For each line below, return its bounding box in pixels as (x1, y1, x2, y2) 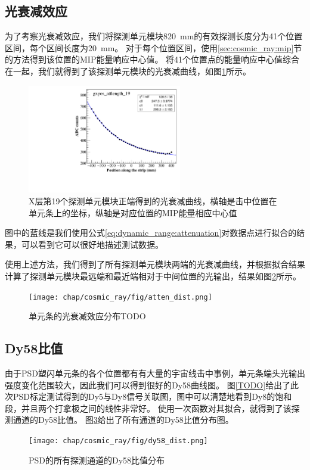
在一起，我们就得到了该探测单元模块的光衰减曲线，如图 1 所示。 (5, 64, 251, 77)
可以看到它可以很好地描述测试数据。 (21, 238, 163, 250)
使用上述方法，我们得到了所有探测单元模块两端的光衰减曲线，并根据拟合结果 (5, 258, 305, 270)
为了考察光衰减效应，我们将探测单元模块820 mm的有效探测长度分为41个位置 (5, 30, 303, 42)
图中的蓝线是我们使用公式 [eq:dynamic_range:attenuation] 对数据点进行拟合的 (5, 226, 297, 239)
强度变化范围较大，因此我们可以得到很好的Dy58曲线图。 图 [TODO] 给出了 (5, 378, 291, 391)
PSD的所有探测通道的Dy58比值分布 (29, 453, 165, 466)
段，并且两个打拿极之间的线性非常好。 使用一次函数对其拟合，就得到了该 (5, 401, 292, 414)
